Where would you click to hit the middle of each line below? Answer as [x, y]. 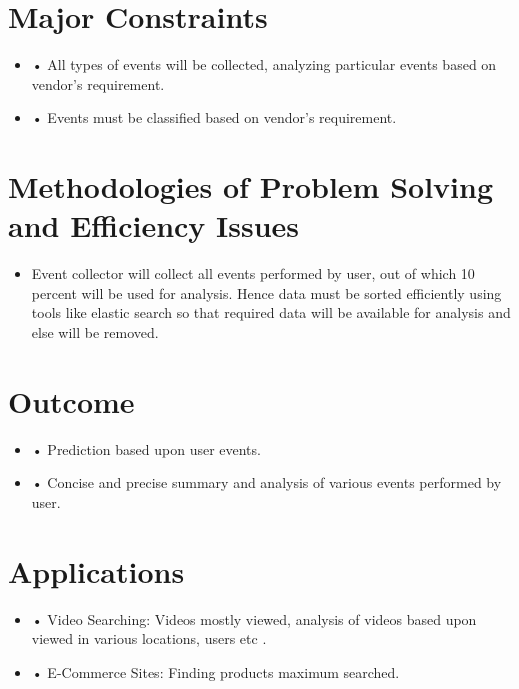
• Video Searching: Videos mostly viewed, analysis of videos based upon [254, 618]
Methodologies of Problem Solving [250, 186]
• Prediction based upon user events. [146, 448]
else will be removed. [95, 332]
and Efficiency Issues [154, 225]
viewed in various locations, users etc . [149, 638]
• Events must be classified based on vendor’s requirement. [214, 117]
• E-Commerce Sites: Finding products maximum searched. [215, 671]
